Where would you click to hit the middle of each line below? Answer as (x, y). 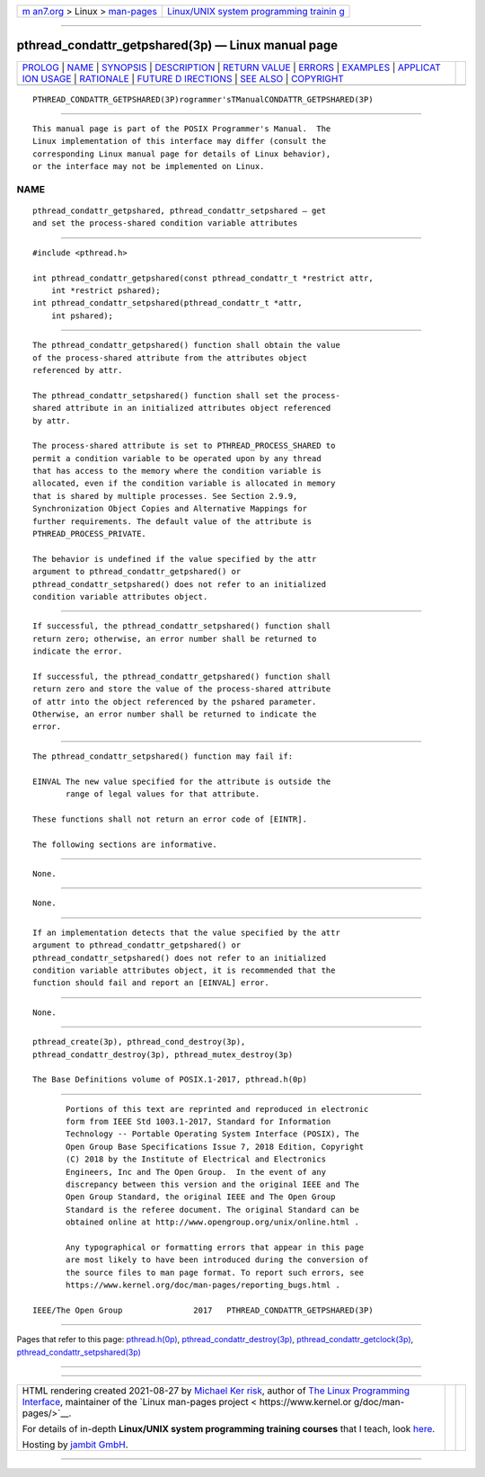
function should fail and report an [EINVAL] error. (151, 983)
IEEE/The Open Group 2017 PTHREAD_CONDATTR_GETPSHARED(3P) (203, 1310)
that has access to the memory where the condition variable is (177, 471)
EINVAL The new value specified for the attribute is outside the (182, 781)
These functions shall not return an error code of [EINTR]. (170, 819)
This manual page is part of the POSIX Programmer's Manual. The (182, 129)
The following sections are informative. (125, 844)
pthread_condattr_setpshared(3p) (79, 1352)
